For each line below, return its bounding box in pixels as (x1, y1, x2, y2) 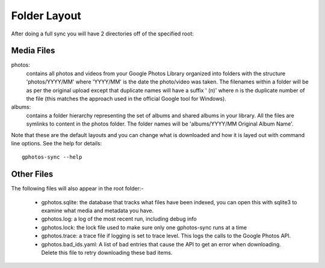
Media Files (11, 46, 55, 56)
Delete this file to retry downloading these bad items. (41, 249, 173, 256)
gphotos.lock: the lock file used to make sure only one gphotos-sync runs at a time (41, 224, 247, 231)
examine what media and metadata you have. (41, 207, 154, 215)
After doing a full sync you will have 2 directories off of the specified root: (11, 30, 194, 37)
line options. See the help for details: (11, 139, 102, 147)
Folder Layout (11, 9, 81, 22)
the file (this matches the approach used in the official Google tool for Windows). (26, 95, 227, 102)
